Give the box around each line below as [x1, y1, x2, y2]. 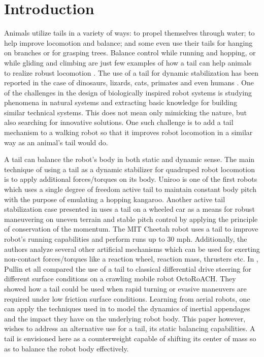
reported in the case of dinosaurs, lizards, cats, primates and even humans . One [4, 77, 254, 88]
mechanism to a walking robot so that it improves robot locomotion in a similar [4, 127, 253, 138]
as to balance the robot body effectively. [4, 343, 129, 353]
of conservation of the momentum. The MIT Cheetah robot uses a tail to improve [4, 223, 258, 234]
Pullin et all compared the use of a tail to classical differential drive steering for [4, 263, 251, 274]
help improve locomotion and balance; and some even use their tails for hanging [4, 37, 253, 48]
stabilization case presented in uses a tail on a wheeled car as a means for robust [4, 204, 255, 214]
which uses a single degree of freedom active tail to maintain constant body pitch [4, 184, 256, 194]
